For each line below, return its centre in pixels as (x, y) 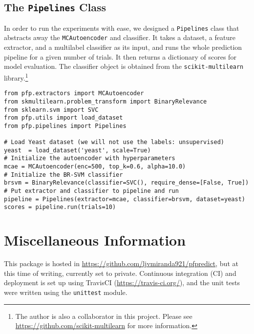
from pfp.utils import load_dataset (63, 118)
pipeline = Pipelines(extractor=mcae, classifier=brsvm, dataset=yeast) (125, 199)
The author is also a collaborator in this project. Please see (104, 316)
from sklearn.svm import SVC (51, 110)
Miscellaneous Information (95, 240)
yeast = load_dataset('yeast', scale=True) (77, 150)
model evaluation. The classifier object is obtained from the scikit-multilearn (124, 66)
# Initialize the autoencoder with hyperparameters (90, 158)
